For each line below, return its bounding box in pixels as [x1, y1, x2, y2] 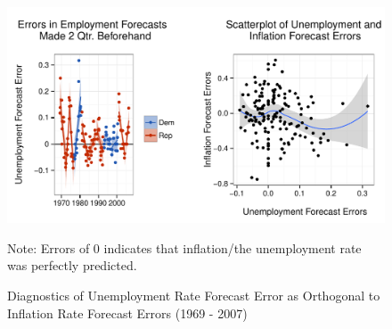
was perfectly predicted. [7, 256, 137, 275]
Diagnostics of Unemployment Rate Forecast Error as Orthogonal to [7, 286, 380, 304]
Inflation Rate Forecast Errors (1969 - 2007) [7, 303, 248, 322]
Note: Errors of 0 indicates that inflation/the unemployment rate [7, 238, 362, 257]
